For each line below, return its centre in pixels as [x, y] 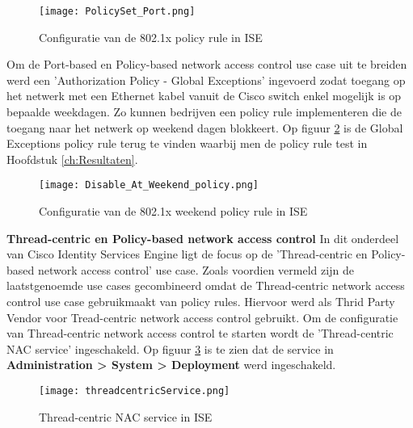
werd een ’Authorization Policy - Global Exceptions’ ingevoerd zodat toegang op [206, 80]
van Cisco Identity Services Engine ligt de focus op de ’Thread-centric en [187, 254]
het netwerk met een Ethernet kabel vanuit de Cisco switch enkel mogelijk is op [204, 96]
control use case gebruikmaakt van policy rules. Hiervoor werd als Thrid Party [201, 302]
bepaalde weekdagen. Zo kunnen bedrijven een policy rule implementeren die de [204, 112]
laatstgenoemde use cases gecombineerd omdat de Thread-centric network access [206, 285]
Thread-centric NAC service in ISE [126, 416]
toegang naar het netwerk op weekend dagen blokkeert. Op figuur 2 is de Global [205, 127]
